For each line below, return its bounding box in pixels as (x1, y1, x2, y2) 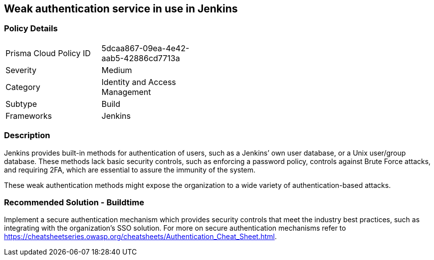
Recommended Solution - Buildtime (4, 197, 144, 207)
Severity (5, 65, 36, 75)
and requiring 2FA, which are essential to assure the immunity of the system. (4, 165, 256, 174)
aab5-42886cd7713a (101, 53, 180, 63)
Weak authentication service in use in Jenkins (4, 2, 238, 15)
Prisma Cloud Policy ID (5, 48, 91, 58)
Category (5, 82, 40, 92)
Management (101, 87, 151, 97)
